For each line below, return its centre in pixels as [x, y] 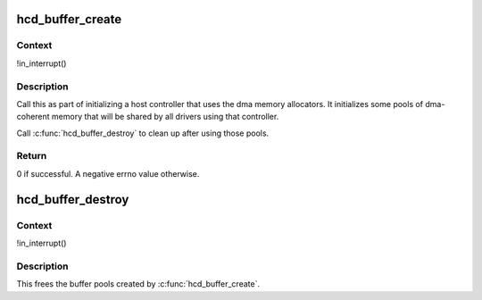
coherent [33, 117]
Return [32, 156]
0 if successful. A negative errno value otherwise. [108, 173]
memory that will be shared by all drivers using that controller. [165, 117]
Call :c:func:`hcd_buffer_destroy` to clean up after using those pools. [143, 133]
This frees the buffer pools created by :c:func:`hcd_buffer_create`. [138, 284]
